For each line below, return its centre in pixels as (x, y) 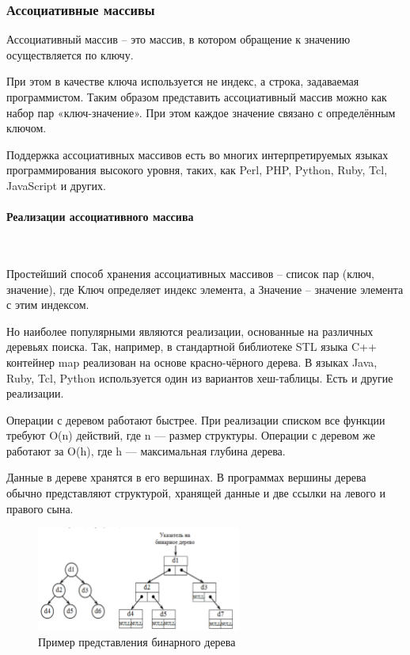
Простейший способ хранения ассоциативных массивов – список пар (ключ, (190, 273)
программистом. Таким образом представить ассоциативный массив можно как (197, 97)
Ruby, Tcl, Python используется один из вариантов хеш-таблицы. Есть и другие (200, 377)
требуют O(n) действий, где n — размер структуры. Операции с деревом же (191, 435)
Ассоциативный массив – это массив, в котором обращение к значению (178, 39)
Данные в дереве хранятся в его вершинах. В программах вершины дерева (186, 477)
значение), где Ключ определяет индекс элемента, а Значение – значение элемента (205, 289)
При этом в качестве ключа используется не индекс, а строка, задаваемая (183, 81)
